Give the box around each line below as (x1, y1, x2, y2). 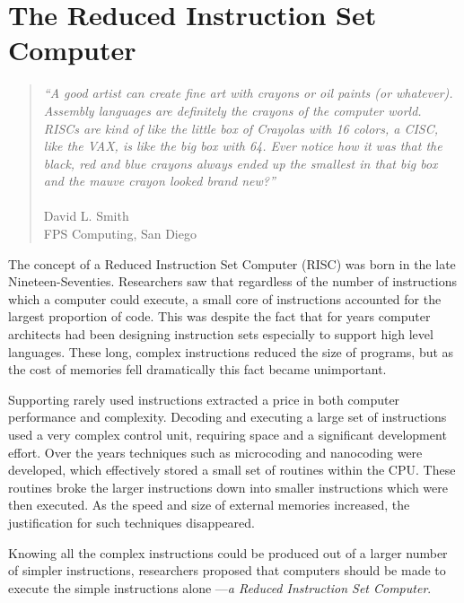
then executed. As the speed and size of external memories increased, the (8, 495, 410, 514)
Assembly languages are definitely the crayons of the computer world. (43, 100, 422, 119)
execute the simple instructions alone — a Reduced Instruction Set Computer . (8, 578, 432, 597)
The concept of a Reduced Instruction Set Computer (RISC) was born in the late (8, 254, 456, 273)
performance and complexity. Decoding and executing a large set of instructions (8, 407, 447, 426)
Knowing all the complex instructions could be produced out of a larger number (8, 543, 448, 562)
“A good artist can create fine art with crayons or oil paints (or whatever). (43, 83, 453, 102)
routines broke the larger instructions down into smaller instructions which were (8, 477, 448, 496)
